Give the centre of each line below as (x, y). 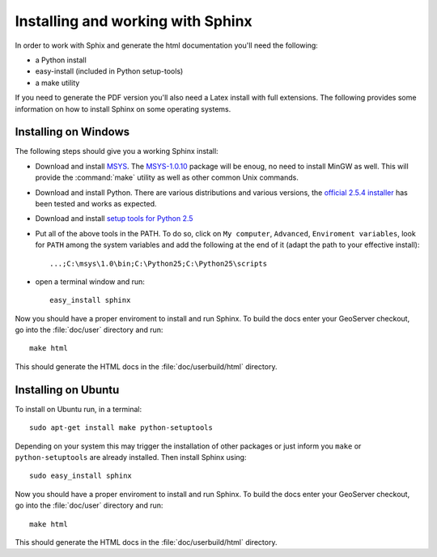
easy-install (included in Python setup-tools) (109, 71)
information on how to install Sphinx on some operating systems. (123, 108)
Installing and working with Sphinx (134, 21)
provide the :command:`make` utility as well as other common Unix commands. (167, 177)
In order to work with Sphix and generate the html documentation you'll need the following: (167, 45)
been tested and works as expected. (96, 203)
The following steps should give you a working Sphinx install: (117, 151)
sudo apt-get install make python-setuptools (121, 428)
